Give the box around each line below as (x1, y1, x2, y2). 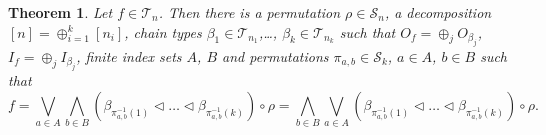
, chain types (124, 21, 202, 42)
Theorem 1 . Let (8, 2, 113, 22)
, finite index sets (76, 46, 182, 66)
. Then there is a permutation (158, 2, 341, 22)
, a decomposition (384, 2, 492, 22)
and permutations (222, 46, 329, 66)
